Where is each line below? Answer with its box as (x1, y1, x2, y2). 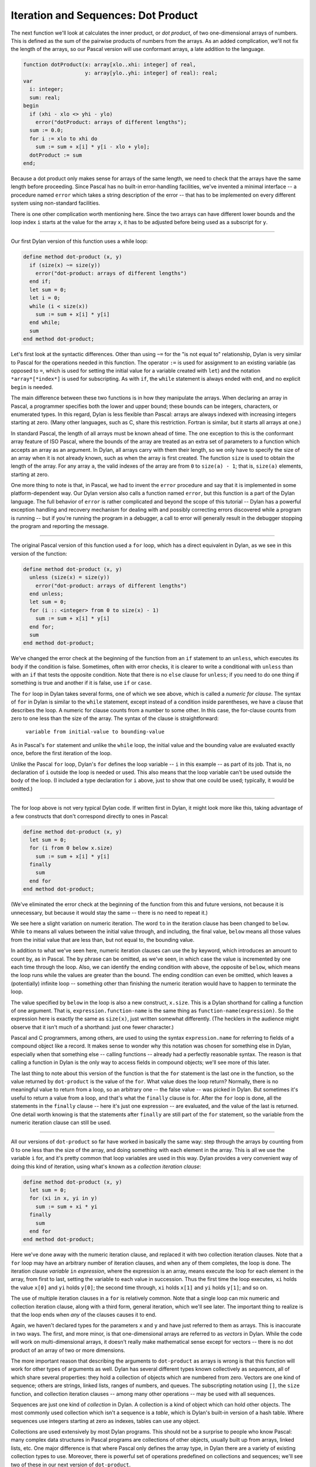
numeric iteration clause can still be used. (11, 1119, 111, 1126)
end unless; (29, 590, 64, 597)
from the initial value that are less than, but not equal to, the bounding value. (11, 936, 195, 943)
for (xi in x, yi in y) (29, 1195, 98, 1202)
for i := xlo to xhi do (29, 135, 98, 142)
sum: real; (29, 94, 61, 101)
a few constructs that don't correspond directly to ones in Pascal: (11, 813, 169, 820)
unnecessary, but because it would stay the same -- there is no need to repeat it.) (11, 909, 208, 916)
